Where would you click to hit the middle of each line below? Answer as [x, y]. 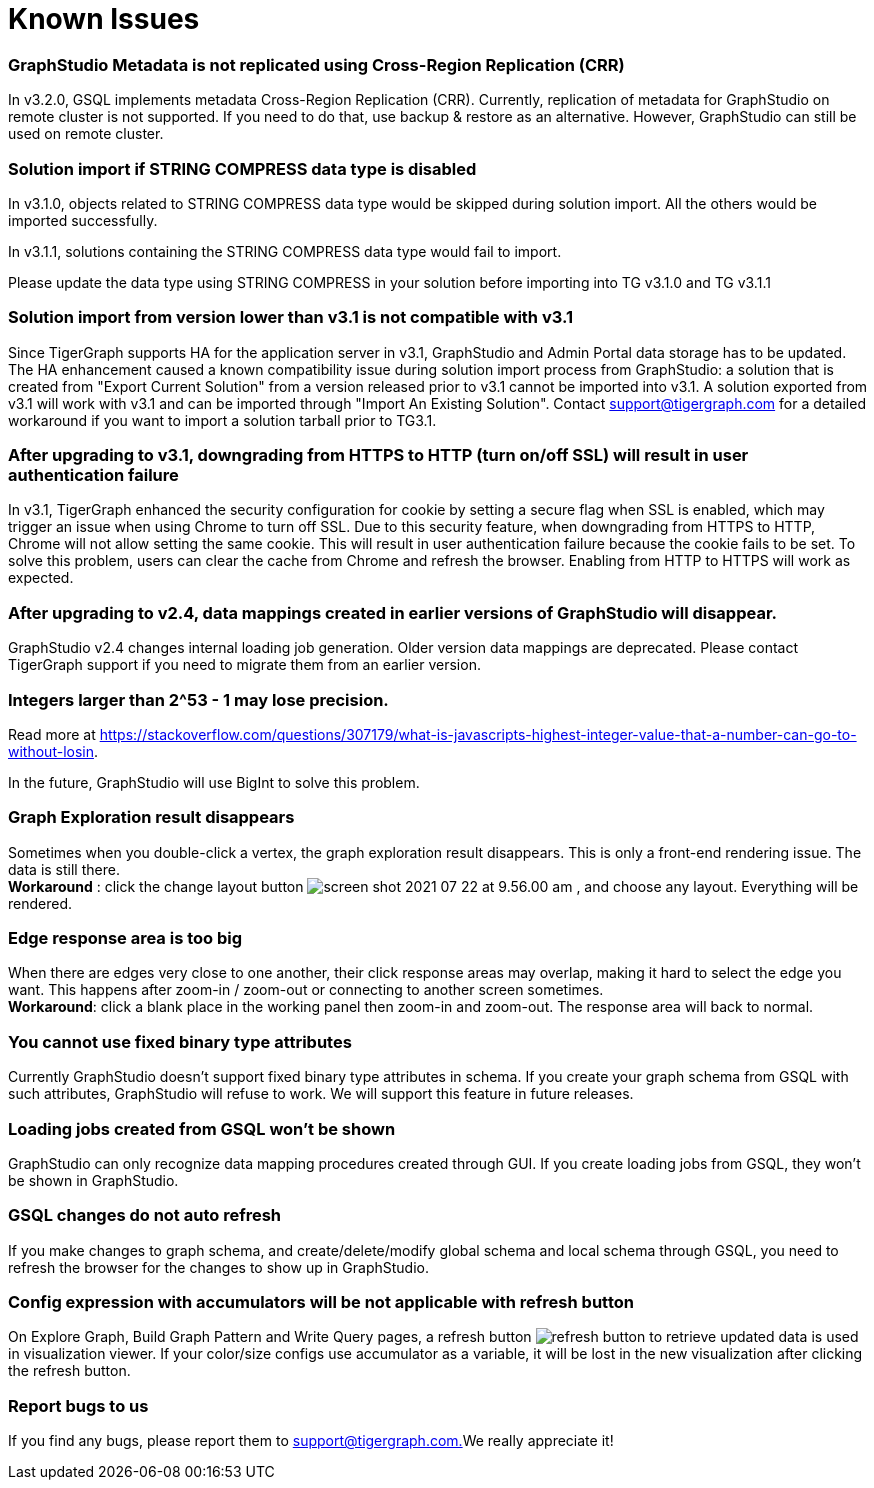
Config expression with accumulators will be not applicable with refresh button [321, 1302]
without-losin [51, 751]
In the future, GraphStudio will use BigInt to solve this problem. [214, 782]
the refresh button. [69, 1371]
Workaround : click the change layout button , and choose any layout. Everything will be [433, 886]
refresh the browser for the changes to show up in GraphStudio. [218, 1267]
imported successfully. [83, 220]
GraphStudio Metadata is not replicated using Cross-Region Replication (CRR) [316, 64]
